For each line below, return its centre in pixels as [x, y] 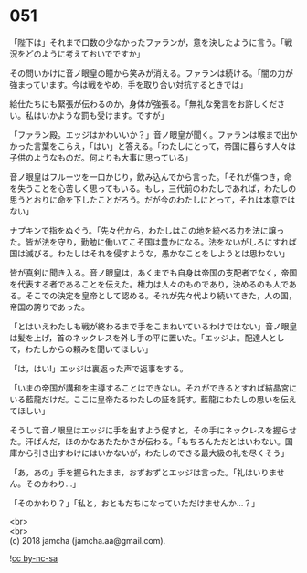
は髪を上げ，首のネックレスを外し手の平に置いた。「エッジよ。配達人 [139, 338]
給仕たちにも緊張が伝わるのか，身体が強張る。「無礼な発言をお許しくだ [143, 104]
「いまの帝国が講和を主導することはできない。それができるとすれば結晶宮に [153, 388]
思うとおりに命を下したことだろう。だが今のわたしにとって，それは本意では [153, 199]
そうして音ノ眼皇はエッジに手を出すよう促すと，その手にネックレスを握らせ [153, 430]
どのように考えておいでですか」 [85, 53]
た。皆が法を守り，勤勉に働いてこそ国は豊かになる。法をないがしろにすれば [153, 242]
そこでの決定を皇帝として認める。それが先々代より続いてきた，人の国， [161, 295]
